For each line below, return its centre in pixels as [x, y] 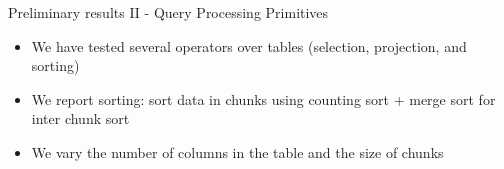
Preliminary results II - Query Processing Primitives [168, 12]
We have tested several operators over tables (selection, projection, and [249, 45]
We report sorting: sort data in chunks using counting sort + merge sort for [263, 98]
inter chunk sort [80, 118]
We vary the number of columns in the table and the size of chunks [237, 151]
